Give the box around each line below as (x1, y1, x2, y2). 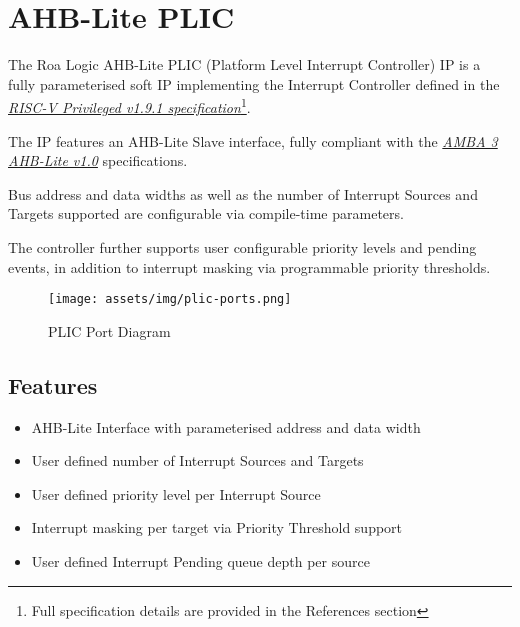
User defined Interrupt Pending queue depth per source (31, 550, 370, 571)
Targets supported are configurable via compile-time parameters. (8, 203, 404, 224)
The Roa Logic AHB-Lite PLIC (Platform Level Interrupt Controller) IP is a (8, 54, 481, 75)
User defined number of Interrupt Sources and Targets (31, 450, 364, 471)
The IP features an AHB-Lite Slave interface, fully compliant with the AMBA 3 (8, 130, 498, 151)
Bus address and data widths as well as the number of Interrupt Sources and (8, 183, 478, 204)
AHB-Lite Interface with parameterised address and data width (31, 416, 421, 437)
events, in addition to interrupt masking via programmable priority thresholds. (8, 256, 491, 277)
